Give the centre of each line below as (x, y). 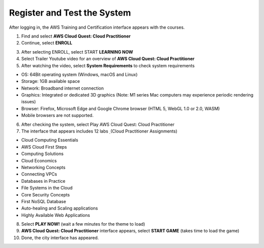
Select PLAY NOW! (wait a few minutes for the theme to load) (83, 224)
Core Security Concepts (46, 194)
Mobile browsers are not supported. (57, 115)
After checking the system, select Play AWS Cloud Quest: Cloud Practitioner (98, 124)
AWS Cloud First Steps (44, 147)
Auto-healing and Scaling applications (60, 208)
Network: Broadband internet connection (63, 88)
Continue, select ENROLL (47, 43)
